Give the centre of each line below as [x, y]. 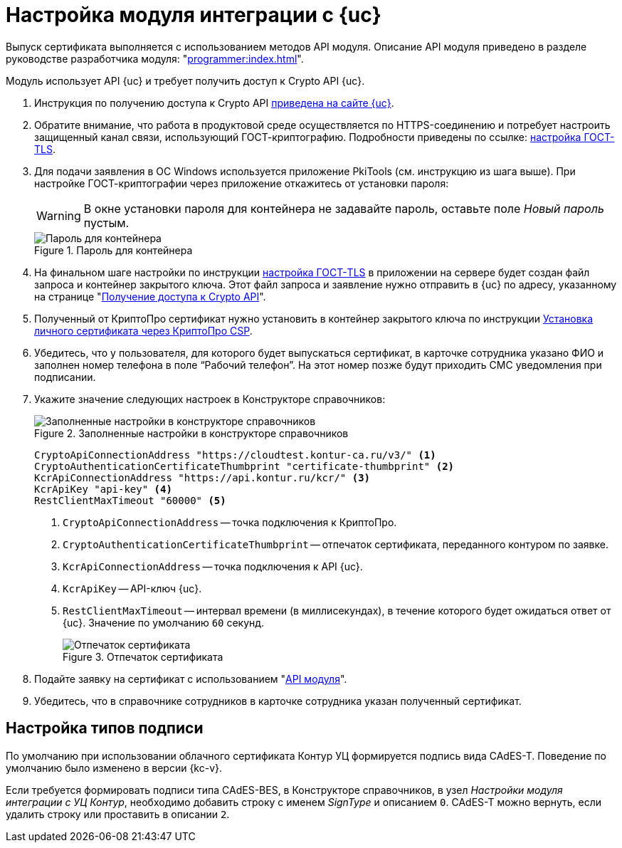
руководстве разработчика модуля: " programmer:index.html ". [155, 58]
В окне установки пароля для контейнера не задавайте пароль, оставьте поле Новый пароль [344, 208]
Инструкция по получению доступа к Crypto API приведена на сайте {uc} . [214, 103]
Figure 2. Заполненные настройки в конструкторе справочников [191, 433]
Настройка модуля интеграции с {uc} [194, 15]
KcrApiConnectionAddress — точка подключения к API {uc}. [213, 566]
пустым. [106, 223]
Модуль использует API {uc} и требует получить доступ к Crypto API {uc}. [185, 80]
